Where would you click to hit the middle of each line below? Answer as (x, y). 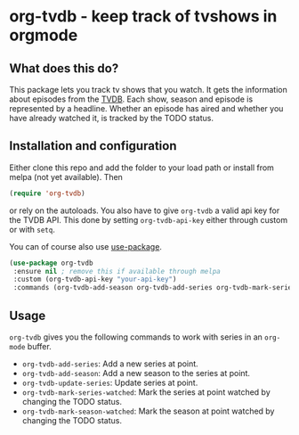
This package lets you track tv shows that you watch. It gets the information (148, 90)
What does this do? (64, 68)
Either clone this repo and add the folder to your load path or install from (141, 168)
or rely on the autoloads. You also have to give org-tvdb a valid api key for (145, 210)
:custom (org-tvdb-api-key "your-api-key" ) (95, 279)
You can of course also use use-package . (86, 246)
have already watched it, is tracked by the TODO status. (111, 118)
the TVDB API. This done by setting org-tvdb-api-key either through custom (148, 219)
